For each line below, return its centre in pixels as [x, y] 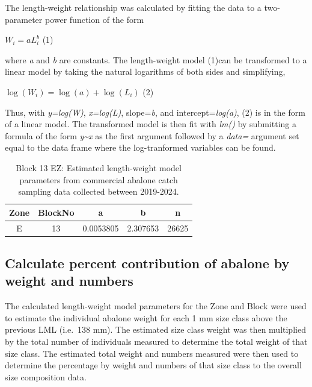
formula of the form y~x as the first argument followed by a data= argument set [152, 135]
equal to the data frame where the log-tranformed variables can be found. [140, 147]
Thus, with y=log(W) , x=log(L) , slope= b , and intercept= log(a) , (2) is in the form [155, 112]
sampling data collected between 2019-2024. [99, 191]
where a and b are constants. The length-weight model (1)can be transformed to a [156, 59]
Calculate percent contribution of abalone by [147, 263]
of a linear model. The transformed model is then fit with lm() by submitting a [151, 124]
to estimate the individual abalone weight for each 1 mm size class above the [146, 317]
